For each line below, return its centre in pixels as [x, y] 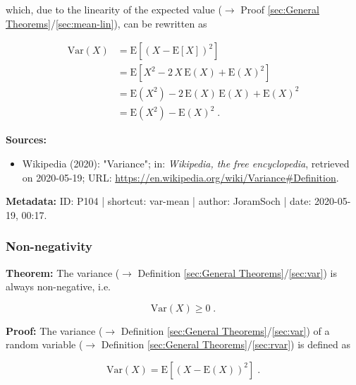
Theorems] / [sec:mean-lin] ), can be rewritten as [106, 23]
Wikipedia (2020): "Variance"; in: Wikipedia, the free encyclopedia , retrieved [186, 163]
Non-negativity [49, 246]
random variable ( [44, 344]
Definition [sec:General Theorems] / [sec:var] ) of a [225, 330]
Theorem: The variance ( [63, 272]
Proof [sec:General [280, 9]
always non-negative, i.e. [59, 286]
